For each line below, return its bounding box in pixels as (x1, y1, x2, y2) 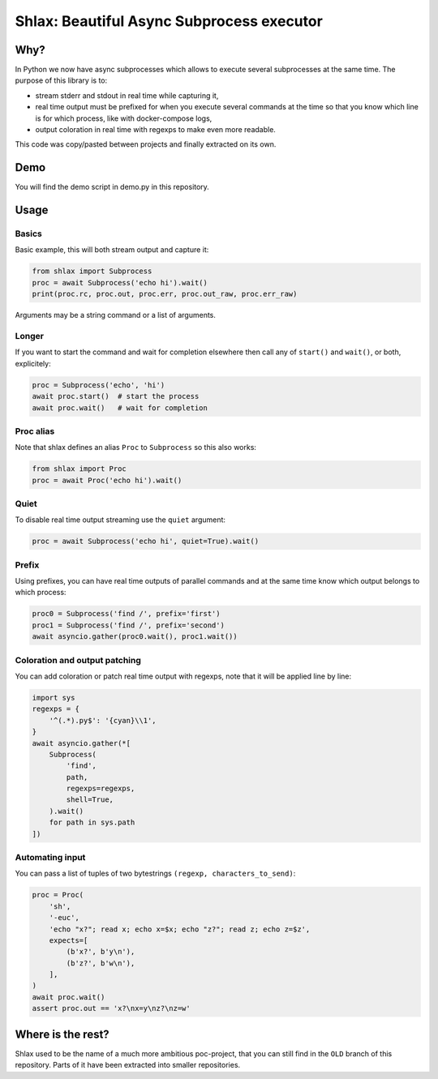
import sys (32, 693, 75, 702)
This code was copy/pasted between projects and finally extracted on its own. (15, 139, 277, 149)
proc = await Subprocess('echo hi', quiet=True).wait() (32, 537, 260, 546)
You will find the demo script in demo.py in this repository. (15, 182, 210, 192)
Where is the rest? (15, 1027, 109, 1041)
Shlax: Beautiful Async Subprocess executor (15, 12, 324, 30)
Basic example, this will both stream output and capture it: (15, 245, 209, 255)
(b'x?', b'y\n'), (66, 947, 135, 957)
